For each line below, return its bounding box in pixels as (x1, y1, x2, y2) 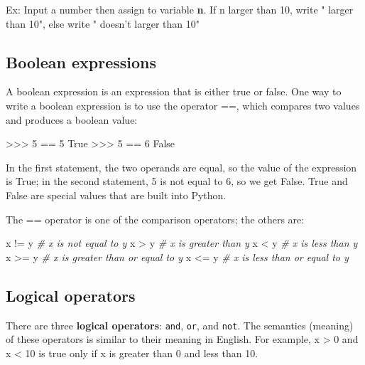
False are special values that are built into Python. (6, 187, 227, 202)
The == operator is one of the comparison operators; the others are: (6, 211, 305, 226)
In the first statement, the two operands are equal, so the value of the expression (6, 159, 357, 174)
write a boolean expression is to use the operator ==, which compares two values (6, 97, 360, 112)
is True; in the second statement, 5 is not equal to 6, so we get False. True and (6, 174, 348, 189)
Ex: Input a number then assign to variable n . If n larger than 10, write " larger (6, 2, 354, 16)
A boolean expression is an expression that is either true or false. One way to (6, 84, 342, 99)
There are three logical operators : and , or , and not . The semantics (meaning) (6, 317, 354, 332)
